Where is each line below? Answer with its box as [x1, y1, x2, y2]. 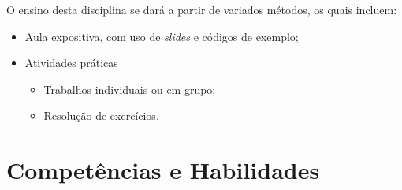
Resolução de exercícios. [43, 107, 159, 124]
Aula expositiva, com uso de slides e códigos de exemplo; [24, 28, 299, 44]
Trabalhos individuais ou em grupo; [43, 80, 216, 97]
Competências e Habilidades [6, 154, 320, 186]
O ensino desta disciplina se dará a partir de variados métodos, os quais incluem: [6, 2, 397, 17]
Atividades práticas [24, 54, 118, 71]
